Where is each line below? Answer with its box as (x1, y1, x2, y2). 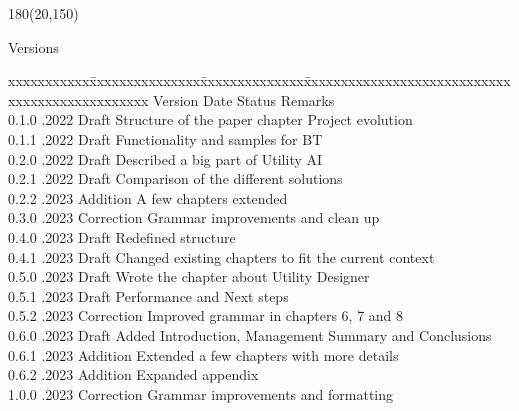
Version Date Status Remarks (153, 89, 335, 110)
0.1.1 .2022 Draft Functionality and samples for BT (8, 128, 323, 149)
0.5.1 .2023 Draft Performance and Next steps (8, 285, 289, 306)
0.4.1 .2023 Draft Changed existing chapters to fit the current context (8, 246, 435, 267)
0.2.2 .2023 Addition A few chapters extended (8, 187, 288, 208)
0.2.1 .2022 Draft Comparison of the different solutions (8, 168, 343, 189)
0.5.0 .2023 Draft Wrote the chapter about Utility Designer (8, 266, 370, 287)
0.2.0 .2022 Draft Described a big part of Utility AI (8, 148, 323, 169)
